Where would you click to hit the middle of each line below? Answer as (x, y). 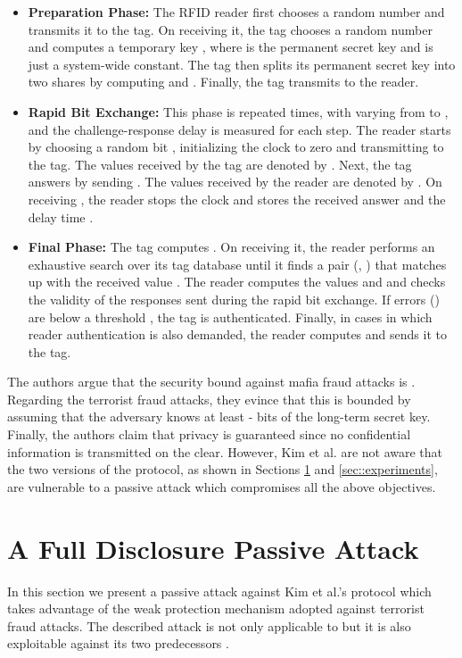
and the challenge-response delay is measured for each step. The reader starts (239, 129)
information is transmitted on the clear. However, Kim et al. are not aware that (225, 451)
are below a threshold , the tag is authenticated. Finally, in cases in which (230, 317)
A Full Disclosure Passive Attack (213, 548)
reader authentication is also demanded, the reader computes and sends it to (237, 334)
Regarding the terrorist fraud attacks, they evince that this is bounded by (209, 399)
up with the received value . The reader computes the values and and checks (237, 282)
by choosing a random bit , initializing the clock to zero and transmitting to (236, 147)
